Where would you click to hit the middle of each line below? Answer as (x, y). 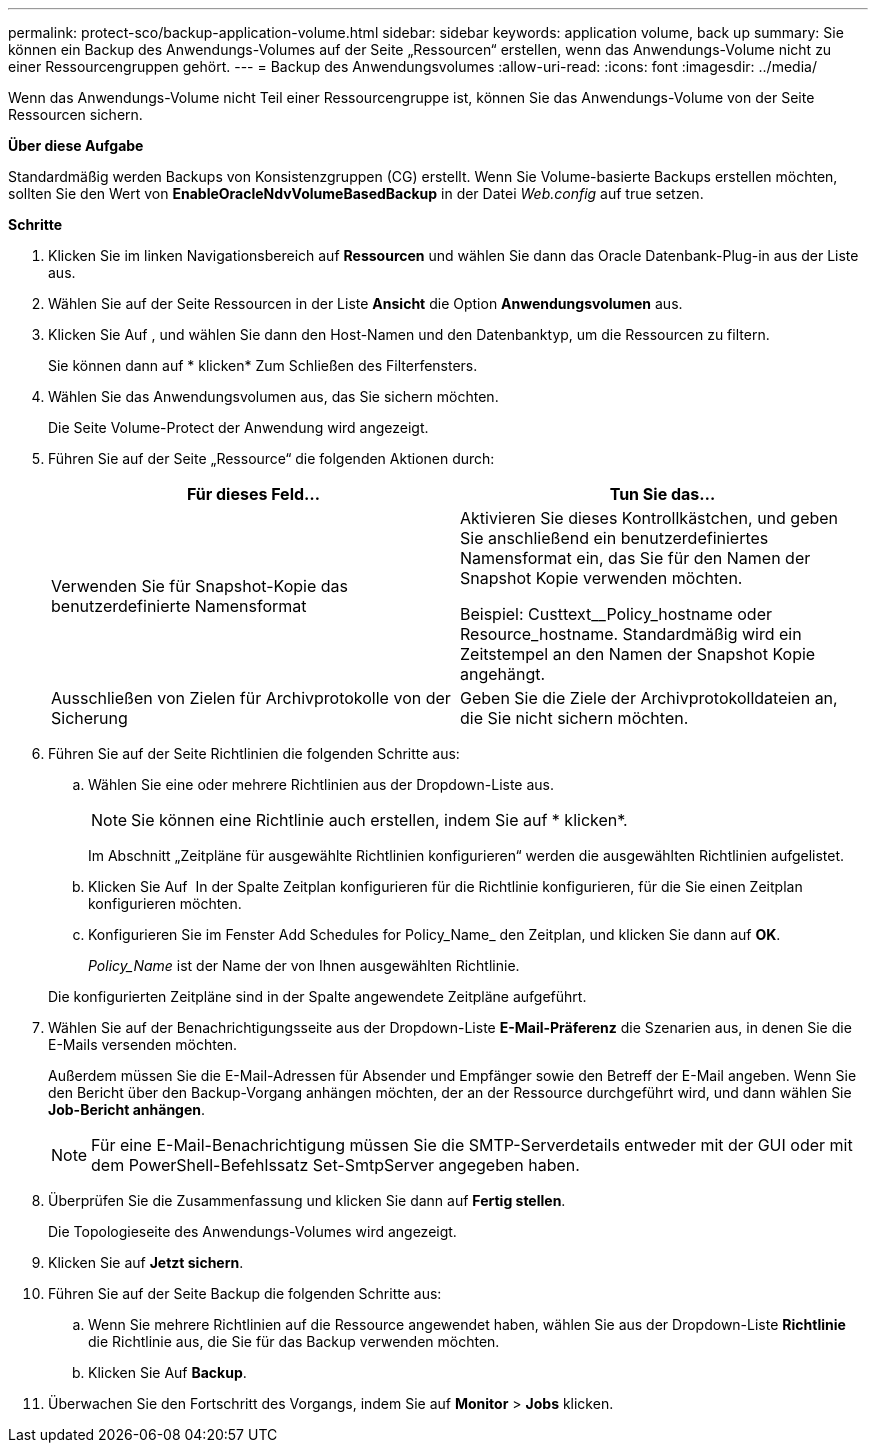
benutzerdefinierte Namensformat (179, 606)
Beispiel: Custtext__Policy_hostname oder (616, 614)
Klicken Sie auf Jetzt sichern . (146, 1262)
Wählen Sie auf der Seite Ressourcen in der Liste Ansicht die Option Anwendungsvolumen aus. (365, 303)
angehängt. (503, 674)
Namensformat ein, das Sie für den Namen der (635, 558)
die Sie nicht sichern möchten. (574, 718)
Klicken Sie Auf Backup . (167, 1372)
